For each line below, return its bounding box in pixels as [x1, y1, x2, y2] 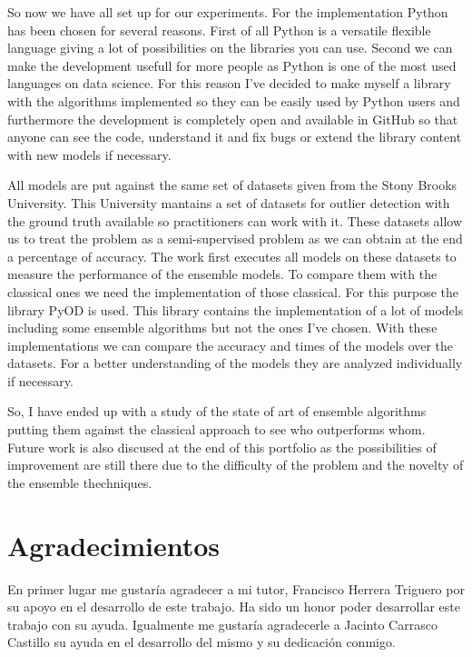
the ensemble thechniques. [7, 473, 152, 492]
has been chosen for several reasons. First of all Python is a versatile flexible [7, 20, 431, 39]
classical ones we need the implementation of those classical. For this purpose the [7, 282, 459, 301]
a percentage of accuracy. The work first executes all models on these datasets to [7, 246, 457, 265]
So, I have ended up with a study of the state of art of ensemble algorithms [7, 402, 427, 421]
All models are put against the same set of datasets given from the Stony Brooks [7, 175, 457, 194]
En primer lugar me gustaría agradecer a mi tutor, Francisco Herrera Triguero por [7, 579, 465, 598]
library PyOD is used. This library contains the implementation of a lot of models [7, 300, 464, 319]
